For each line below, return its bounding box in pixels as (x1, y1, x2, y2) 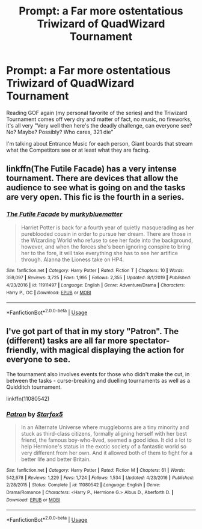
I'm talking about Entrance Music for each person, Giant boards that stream (6, 140, 193, 147)
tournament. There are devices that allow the (6, 173, 179, 184)
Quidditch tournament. (6, 383, 62, 391)
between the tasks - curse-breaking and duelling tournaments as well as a (6, 377, 191, 384)
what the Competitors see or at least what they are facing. (6, 146, 150, 153)
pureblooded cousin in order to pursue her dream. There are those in (20, 230, 192, 237)
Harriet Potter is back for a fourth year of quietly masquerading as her (20, 224, 194, 231)
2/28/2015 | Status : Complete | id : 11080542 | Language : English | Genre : (6, 482, 161, 488)
